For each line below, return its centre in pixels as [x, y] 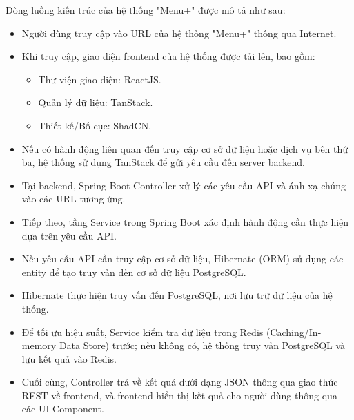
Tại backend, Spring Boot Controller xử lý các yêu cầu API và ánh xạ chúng [184, 185]
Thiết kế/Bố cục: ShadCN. [95, 125]
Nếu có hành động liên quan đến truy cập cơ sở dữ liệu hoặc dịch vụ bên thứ [185, 148]
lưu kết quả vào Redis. [69, 358]
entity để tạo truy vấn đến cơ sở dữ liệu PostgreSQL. [134, 272]
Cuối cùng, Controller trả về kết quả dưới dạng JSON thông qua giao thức [180, 382]
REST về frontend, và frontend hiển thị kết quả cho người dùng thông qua [179, 395]
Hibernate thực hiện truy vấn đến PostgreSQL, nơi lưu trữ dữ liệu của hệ [177, 295]
